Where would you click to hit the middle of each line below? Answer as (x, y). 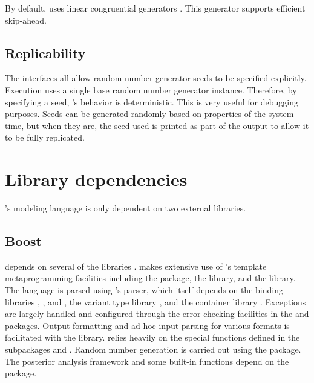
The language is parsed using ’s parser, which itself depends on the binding (144, 290)
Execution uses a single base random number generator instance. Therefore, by (151, 89)
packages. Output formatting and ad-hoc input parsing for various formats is (147, 325)
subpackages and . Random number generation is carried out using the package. (153, 349)
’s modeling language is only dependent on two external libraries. (126, 208)
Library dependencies (96, 179)
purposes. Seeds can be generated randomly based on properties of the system (149, 114)
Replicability (45, 52)
